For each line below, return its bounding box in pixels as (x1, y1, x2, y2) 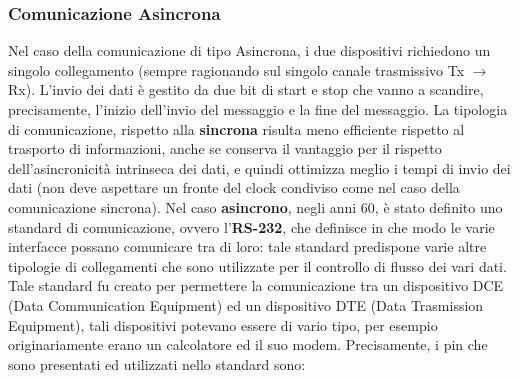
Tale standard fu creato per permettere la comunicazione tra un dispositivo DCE (8, 275, 504, 296)
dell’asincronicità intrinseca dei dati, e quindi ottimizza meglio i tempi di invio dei (8, 157, 511, 178)
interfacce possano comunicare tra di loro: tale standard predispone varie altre (8, 236, 487, 257)
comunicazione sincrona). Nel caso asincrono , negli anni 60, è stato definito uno (8, 196, 503, 217)
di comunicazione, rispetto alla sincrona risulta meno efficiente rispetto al (8, 118, 465, 139)
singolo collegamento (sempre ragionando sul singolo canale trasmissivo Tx (8, 59, 465, 80)
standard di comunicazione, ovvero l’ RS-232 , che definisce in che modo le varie (8, 216, 495, 237)
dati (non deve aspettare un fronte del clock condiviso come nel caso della (8, 177, 460, 198)
